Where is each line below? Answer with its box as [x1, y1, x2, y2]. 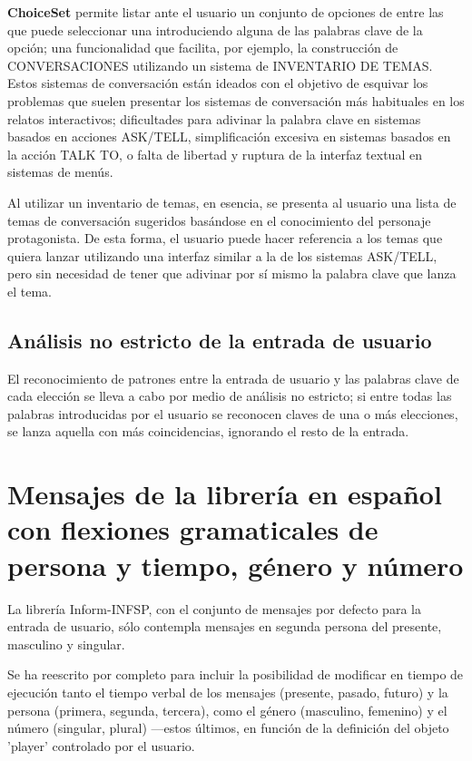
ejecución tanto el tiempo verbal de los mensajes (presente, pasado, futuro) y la [7, 682, 448, 701]
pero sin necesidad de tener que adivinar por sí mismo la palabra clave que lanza [7, 264, 457, 283]
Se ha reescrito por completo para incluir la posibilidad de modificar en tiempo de [7, 665, 464, 684]
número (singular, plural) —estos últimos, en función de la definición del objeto [7, 718, 449, 737]
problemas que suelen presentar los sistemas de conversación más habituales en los [7, 91, 465, 110]
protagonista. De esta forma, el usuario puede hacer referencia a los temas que [7, 229, 443, 248]
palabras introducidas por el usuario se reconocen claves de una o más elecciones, [7, 404, 458, 423]
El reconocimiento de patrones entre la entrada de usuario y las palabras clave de [7, 368, 459, 387]
